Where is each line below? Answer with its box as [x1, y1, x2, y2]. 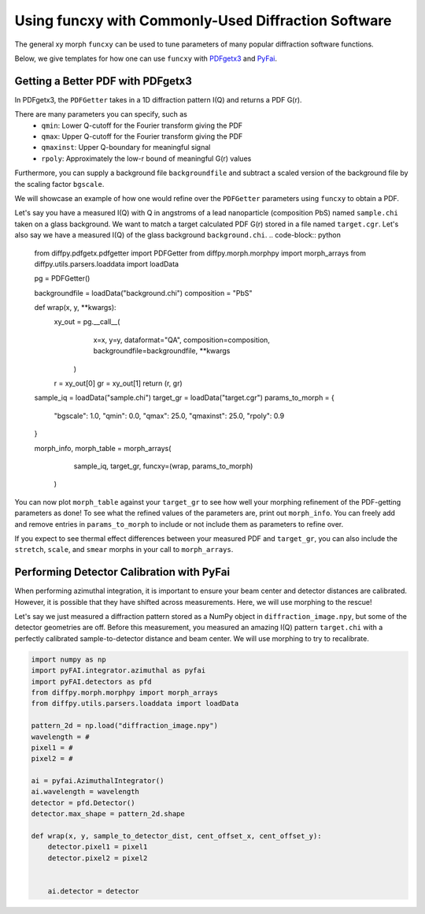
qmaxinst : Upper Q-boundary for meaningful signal [41, 143, 211, 152]
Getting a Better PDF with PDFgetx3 [14, 74, 193, 88]
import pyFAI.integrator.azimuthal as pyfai [31, 666, 206, 675]
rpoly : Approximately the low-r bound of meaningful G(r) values [41, 154, 252, 163]
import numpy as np [31, 655, 106, 664]
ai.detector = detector [47, 887, 139, 895]
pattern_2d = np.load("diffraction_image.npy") [31, 722, 218, 730]
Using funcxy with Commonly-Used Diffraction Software [14, 12, 392, 29]
